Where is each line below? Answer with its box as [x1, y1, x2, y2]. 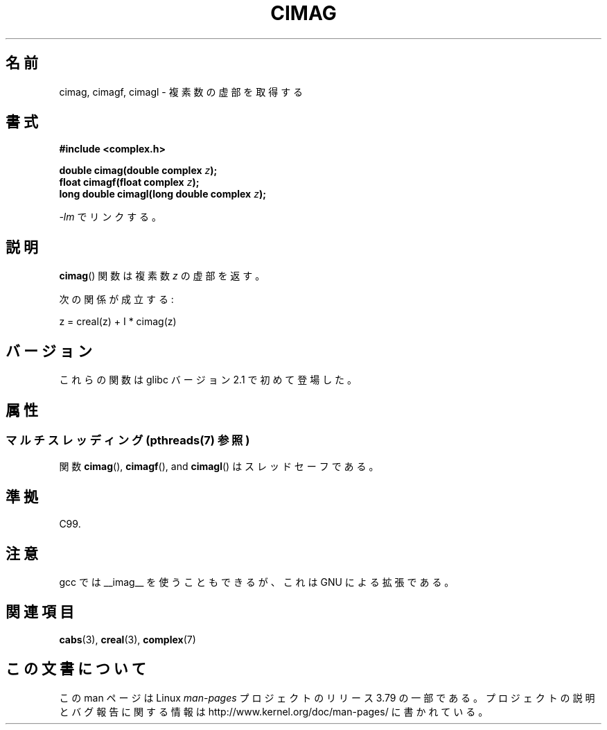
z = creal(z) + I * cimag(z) [59, 315, 177, 328]
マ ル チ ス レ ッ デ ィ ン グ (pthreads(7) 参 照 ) [6, 433, 250, 447]
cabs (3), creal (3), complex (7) [59, 633, 196, 645]
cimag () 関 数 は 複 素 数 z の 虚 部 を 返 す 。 [59, 270, 265, 282]
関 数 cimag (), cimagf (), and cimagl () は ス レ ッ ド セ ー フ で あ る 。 [59, 460, 379, 473]
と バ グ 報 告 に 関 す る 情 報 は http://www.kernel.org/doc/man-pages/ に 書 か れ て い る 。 [59, 705, 489, 718]
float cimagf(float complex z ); [59, 176, 200, 189]
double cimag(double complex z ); [59, 164, 218, 177]
